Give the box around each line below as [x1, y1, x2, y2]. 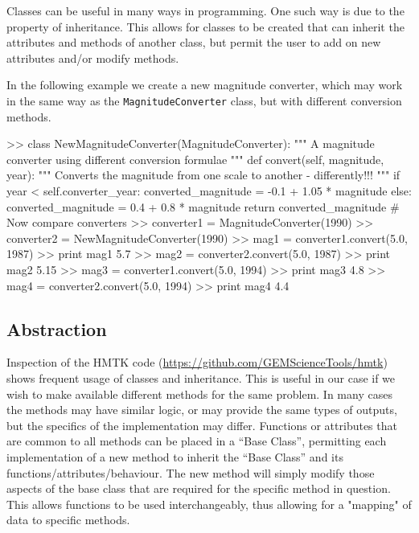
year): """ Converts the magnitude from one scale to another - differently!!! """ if [6, 166, 401, 183]
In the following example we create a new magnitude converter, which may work [6, 76, 403, 93]
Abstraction [6, 316, 107, 341]
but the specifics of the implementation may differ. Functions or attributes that [6, 416, 397, 433]
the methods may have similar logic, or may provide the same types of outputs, [6, 401, 397, 418]
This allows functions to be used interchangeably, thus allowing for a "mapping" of [6, 495, 412, 512]
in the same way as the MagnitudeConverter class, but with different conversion [6, 92, 402, 109]
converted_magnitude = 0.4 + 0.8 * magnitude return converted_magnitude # [6, 198, 400, 215]
